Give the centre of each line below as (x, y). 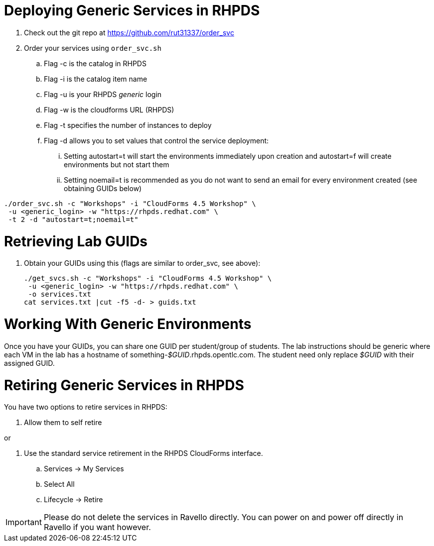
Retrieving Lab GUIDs (76, 241)
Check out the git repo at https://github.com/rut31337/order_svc (129, 32)
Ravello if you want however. (97, 527)
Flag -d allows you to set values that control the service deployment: (156, 140)
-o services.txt (60, 294)
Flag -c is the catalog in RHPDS (95, 63)
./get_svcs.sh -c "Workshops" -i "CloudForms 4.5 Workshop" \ (148, 278)
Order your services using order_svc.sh (93, 48)
